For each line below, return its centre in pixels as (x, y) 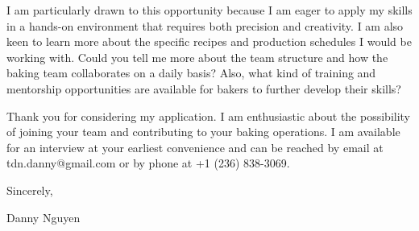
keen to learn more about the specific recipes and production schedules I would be (209, 41)
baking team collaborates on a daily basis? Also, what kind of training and (191, 73)
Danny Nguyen (44, 217)
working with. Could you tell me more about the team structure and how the (197, 57)
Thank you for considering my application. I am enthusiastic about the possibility (209, 115)
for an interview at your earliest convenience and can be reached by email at (195, 147)
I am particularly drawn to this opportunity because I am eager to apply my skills (209, 10)
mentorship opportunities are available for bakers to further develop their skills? (204, 88)
